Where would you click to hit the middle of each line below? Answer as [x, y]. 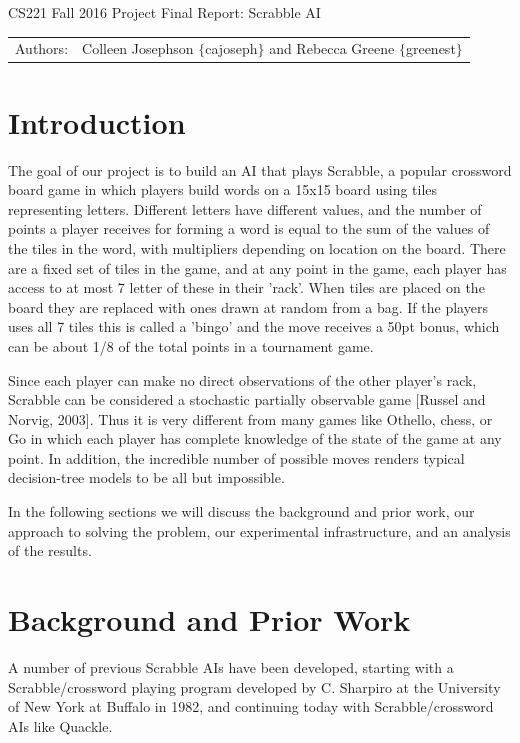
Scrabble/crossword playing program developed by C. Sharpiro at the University [254, 686]
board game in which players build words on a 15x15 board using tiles [223, 189]
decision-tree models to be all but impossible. [146, 477]
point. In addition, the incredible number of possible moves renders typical [236, 457]
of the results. [50, 550]
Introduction [97, 121]
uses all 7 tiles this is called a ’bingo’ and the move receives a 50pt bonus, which [254, 326]
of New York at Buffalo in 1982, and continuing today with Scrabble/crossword [251, 706]
